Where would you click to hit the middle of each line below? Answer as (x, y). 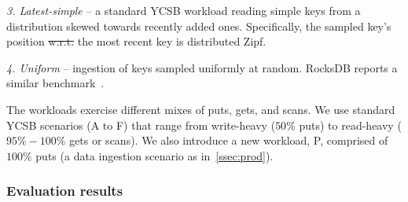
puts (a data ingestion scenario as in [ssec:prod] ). (154, 155)
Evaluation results (65, 191)
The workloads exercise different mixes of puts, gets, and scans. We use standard (201, 109)
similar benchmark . (55, 83)
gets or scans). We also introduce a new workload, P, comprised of (229, 140)
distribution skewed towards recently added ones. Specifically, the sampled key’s (199, 26)
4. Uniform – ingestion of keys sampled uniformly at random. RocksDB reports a (202, 67)
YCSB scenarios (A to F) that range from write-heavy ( (141, 125)
